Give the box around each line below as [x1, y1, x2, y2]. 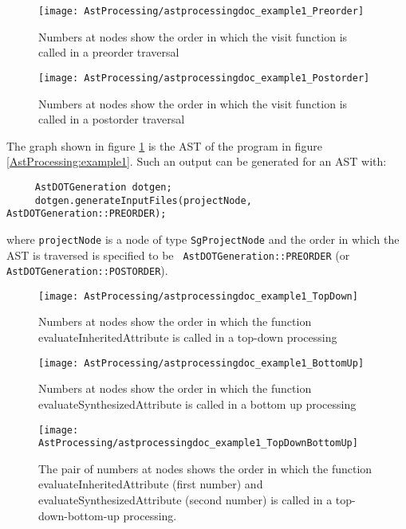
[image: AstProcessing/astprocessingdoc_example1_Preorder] [38, 6, 365, 17]
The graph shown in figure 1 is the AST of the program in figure [6, 137, 322, 154]
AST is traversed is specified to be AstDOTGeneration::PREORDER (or [6, 246, 350, 263]
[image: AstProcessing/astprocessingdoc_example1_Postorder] [38, 72, 370, 84]
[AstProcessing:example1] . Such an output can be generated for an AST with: [6, 153, 387, 170]
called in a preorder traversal [38, 44, 179, 61]
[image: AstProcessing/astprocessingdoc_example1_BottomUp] [38, 357, 365, 369]
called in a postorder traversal [38, 111, 185, 127]
